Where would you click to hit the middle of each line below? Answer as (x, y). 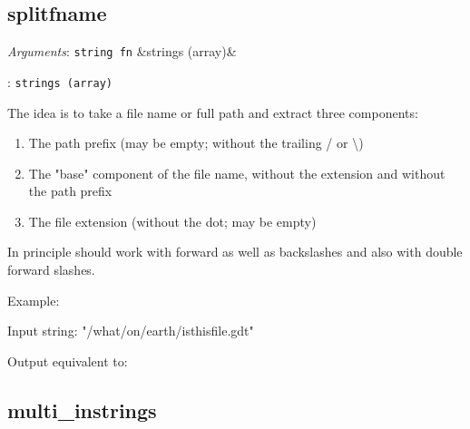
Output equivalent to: (68, 361)
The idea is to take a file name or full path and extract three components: (213, 112)
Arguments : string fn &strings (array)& (122, 51)
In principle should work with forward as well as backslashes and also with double (235, 252)
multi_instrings (82, 409)
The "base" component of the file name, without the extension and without (237, 173)
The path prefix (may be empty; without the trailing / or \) (196, 143)
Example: (34, 300)
